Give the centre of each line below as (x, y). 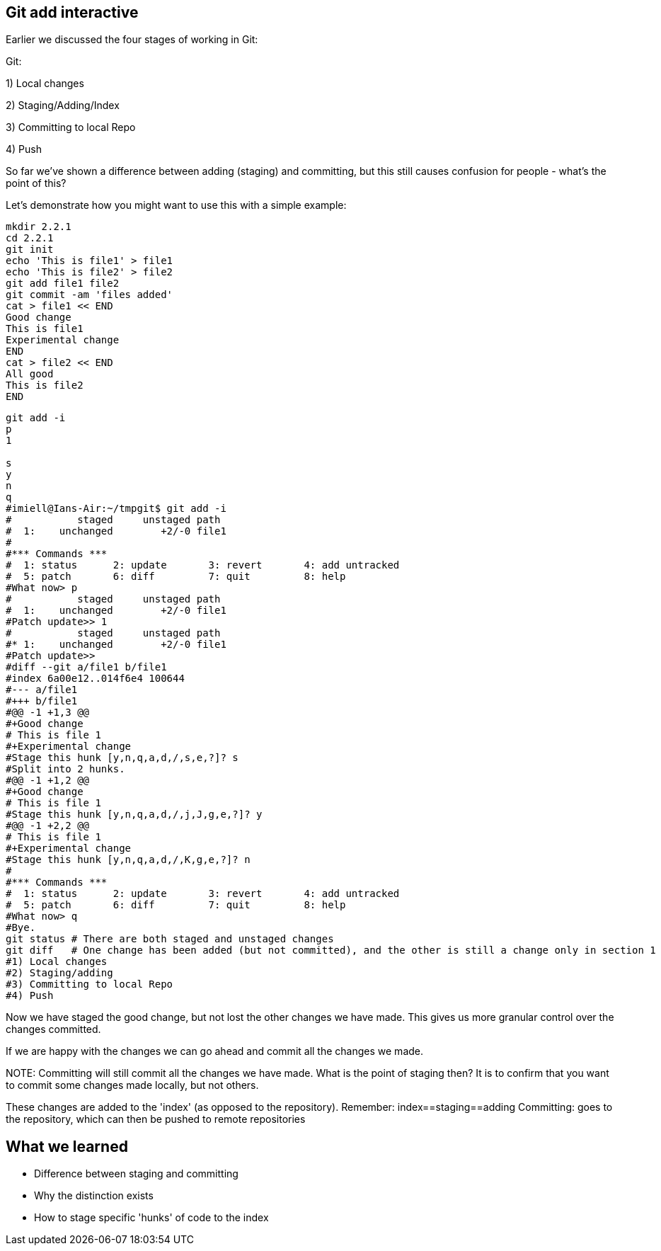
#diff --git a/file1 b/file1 (86, 667)
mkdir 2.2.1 (39, 227)
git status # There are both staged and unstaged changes (170, 939)
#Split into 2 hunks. (65, 769)
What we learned (67, 1146)
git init (30, 250)
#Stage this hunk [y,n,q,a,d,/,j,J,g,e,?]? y (134, 815)
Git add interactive (72, 12)
